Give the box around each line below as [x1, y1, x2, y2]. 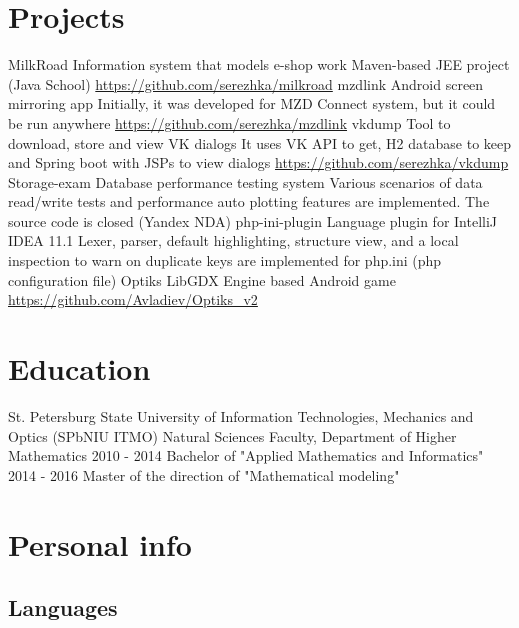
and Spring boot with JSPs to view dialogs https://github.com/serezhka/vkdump [8, 152, 509, 173]
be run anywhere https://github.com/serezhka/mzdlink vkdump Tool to [8, 112, 451, 133]
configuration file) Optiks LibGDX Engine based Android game [8, 269, 396, 290]
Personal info [8, 523, 192, 564]
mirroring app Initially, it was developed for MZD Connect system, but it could [8, 93, 496, 114]
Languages [8, 592, 118, 623]
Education [8, 348, 151, 389]
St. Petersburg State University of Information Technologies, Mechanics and [8, 405, 474, 426]
